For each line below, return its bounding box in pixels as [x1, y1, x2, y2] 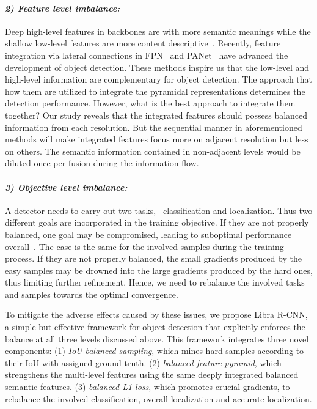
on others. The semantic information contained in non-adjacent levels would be [5, 144, 301, 157]
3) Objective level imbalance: [5, 180, 128, 193]
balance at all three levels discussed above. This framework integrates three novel [5, 332, 309, 345]
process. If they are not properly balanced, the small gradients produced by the [5, 252, 302, 265]
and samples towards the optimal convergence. [5, 287, 178, 300]
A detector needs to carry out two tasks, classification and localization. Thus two [5, 204, 313, 216]
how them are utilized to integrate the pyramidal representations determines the [5, 84, 305, 97]
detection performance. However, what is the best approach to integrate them [5, 97, 296, 109]
